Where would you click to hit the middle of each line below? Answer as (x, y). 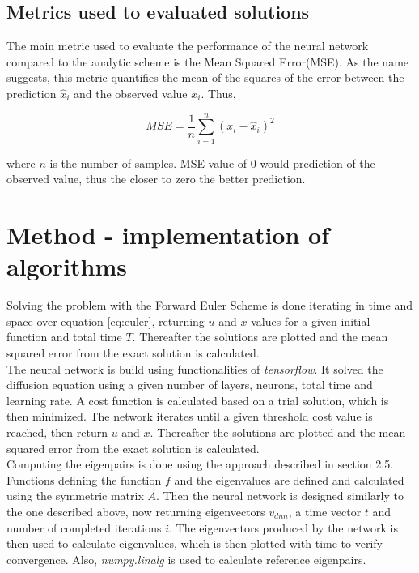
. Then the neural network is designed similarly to (279, 496)
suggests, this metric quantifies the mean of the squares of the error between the (205, 77)
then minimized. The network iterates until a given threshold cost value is (190, 416)
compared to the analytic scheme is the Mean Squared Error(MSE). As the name (208, 61)
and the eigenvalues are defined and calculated (289, 479)
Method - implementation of (168, 235)
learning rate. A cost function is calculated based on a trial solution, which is (198, 400)
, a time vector (325, 511)
